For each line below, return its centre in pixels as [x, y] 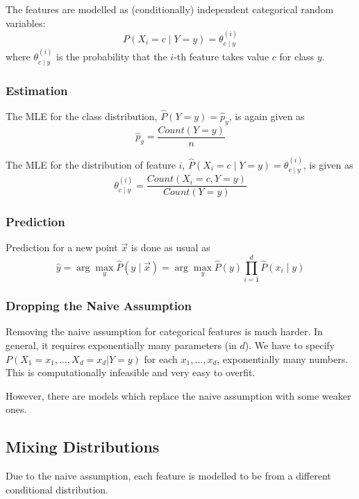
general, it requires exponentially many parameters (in [121, 345]
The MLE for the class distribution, [82, 116]
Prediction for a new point [62, 247]
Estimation [37, 90]
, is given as [328, 164]
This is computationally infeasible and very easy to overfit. [131, 372]
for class [297, 57]
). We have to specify [290, 345]
